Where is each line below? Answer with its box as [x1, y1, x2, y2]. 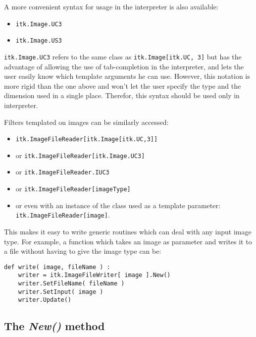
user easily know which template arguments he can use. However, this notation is [4, 71, 250, 81]
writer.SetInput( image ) [18, 288, 103, 295]
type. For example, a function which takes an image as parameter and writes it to [4, 236, 252, 246]
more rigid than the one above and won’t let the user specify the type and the [4, 80, 241, 91]
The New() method [4, 318, 105, 334]
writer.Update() [18, 296, 72, 304]
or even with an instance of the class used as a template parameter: [15, 200, 220, 210]
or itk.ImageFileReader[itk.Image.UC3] [15, 150, 145, 160]
